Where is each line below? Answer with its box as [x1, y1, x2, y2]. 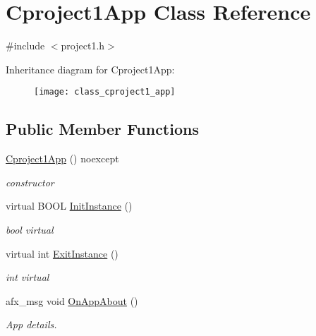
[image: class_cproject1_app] [34, 87, 176, 97]
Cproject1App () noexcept [6, 151, 119, 166]
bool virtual [6, 222, 54, 236]
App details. [6, 317, 57, 332]
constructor [6, 174, 54, 189]
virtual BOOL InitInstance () [6, 198, 133, 213]
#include [6, 38, 45, 53]
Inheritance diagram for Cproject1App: [6, 61, 175, 76]
